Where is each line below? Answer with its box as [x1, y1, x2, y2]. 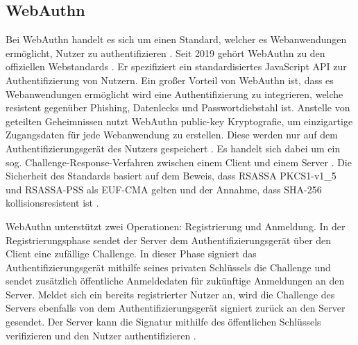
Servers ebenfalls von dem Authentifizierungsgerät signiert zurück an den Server [6, 300, 346, 315]
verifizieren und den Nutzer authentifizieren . [6, 328, 196, 342]
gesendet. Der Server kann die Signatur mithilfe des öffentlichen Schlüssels [6, 314, 321, 329]
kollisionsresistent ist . [6, 195, 99, 210]
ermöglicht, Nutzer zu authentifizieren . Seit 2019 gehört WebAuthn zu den [6, 45, 325, 60]
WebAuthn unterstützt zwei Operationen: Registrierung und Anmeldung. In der [6, 218, 346, 233]
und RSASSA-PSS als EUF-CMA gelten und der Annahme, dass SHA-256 [6, 182, 322, 196]
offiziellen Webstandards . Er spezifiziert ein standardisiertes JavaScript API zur [6, 59, 347, 74]
